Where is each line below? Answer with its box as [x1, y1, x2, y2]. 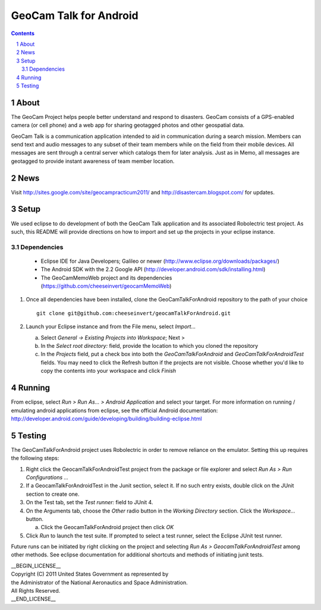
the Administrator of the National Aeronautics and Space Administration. [11, 578, 188, 586]
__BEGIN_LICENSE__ [11, 562, 61, 569]
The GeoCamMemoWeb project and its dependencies [40, 274, 172, 281]
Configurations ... [26, 473, 69, 481]
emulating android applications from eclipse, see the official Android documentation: [11, 407, 218, 414]
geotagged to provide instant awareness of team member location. [11, 158, 175, 165]
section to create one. [26, 490, 80, 498]
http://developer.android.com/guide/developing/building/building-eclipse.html [11, 415, 202, 422]
